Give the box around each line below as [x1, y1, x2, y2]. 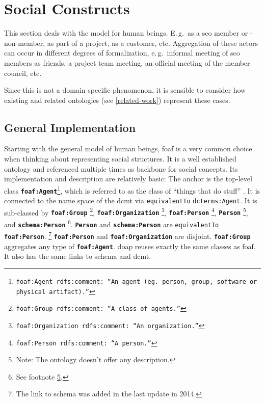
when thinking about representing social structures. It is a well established [4, 153, 236, 164]
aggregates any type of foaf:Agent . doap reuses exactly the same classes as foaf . [4, 240, 256, 251]
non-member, [4, 37, 45, 48]
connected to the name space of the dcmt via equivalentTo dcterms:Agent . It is [4, 195, 257, 206]
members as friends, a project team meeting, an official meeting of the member [4, 57, 250, 68]
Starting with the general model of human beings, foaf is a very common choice [4, 143, 252, 154]
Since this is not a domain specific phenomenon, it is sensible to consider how [4, 85, 246, 95]
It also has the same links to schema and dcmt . [4, 251, 151, 261]
